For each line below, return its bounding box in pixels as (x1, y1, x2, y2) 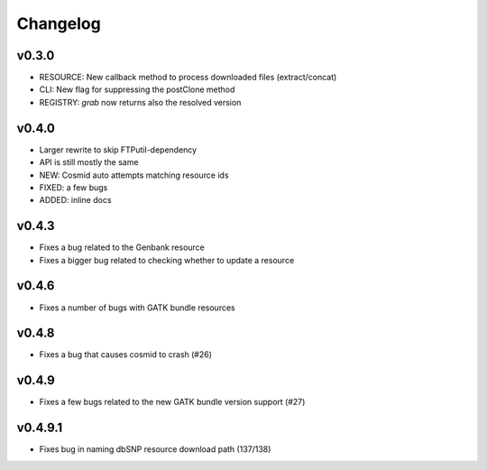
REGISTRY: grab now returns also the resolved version (39, 97, 242, 107)
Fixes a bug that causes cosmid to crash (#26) (39, 349, 212, 360)
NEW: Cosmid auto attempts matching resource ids (39, 170, 229, 180)
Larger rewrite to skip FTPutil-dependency (39, 144, 198, 155)
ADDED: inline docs (39, 195, 112, 206)
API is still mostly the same (39, 157, 139, 168)
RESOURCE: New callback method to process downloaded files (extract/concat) (39, 72, 337, 83)
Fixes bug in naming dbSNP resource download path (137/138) (39, 444, 271, 455)
